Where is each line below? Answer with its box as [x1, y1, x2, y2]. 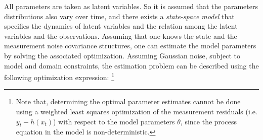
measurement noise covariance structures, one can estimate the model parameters [4, 40, 256, 51]
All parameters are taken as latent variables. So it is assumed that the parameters [4, 1, 258, 11]
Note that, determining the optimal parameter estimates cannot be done [16, 96, 241, 107]
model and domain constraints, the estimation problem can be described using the [4, 60, 259, 71]
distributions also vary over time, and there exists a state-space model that [4, 11, 235, 21]
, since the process [180, 116, 237, 126]
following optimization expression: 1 [4, 71, 114, 82]
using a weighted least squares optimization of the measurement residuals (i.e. [16, 106, 257, 116]
